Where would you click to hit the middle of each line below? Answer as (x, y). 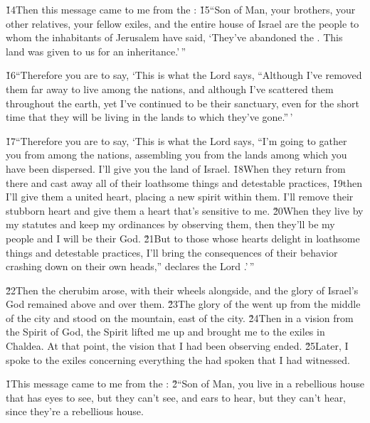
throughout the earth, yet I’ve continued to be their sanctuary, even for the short (183, 103)
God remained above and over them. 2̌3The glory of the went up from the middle (183, 304)
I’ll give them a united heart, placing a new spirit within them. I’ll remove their (180, 197)
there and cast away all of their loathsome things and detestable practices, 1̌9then (184, 182)
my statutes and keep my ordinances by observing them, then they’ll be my (170, 224)
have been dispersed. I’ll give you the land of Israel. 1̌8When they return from (176, 168)
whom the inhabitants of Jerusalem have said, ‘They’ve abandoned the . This (174, 37)
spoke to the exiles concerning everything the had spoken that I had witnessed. (178, 359)
